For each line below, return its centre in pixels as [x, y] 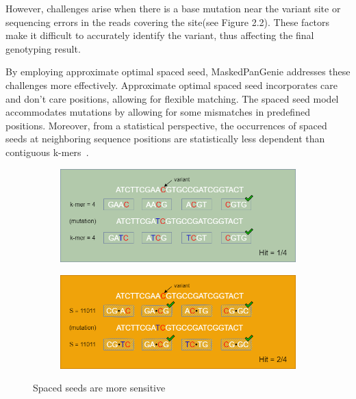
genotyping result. [43, 48]
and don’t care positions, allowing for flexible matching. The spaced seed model [172, 98]
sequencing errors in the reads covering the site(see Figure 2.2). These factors [168, 22]
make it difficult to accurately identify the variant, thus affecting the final [160, 35]
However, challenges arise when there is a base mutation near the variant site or [173, 8]
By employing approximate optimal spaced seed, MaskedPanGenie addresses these [178, 72]
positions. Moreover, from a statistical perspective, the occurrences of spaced [166, 125]
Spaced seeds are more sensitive [99, 388]
